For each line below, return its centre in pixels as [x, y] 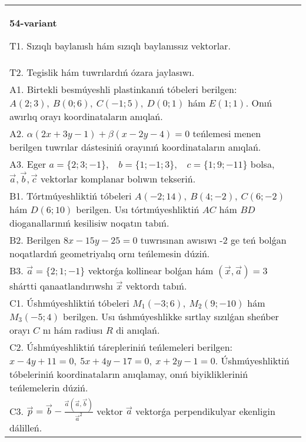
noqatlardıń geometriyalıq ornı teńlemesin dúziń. [110, 253]
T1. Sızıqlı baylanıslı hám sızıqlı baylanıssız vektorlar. [120, 46]
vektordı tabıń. [156, 285]
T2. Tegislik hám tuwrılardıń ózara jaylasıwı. [102, 72]
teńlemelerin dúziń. [49, 387]
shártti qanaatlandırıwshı [61, 285]
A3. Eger [28, 164]
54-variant [33, 23]
